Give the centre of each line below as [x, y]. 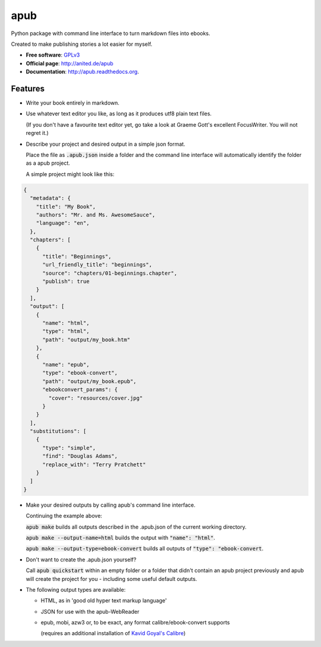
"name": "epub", [66, 365]
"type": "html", [66, 331]
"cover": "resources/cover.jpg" [95, 398]
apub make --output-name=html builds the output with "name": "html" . [120, 538]
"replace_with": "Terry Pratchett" [94, 464]
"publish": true [66, 282]
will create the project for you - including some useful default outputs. [111, 579]
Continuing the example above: [64, 516]
